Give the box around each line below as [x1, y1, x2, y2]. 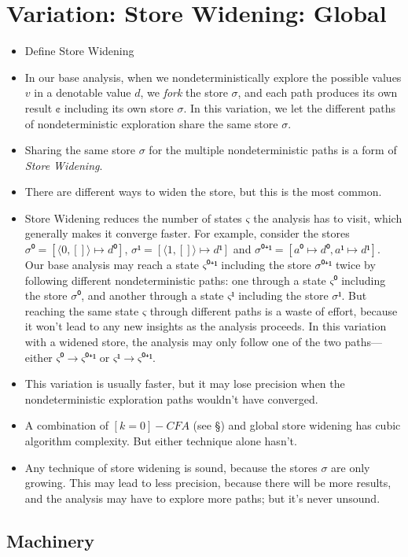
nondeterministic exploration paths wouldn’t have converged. [24, 390, 318, 407]
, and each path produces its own [237, 84, 398, 101]
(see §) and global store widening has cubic [193, 417, 401, 433]
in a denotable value [34, 84, 131, 101]
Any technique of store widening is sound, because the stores [24, 459, 318, 475]
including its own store [64, 99, 174, 116]
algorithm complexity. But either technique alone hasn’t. [24, 433, 297, 448]
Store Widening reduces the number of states [24, 209, 242, 226]
